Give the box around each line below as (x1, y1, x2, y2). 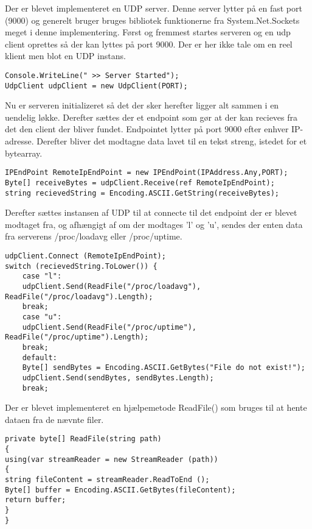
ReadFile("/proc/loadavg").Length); (5, 292, 153, 301)
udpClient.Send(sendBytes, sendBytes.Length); (22, 373, 214, 382)
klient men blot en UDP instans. (5, 49, 126, 62)
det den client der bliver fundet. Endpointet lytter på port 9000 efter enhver (5, 122, 289, 135)
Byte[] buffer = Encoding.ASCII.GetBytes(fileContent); (5, 485, 236, 494)
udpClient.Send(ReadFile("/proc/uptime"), (22, 322, 196, 332)
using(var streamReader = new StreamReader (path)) (5, 455, 218, 464)
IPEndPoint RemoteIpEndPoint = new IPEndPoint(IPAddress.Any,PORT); (5, 168, 288, 177)
